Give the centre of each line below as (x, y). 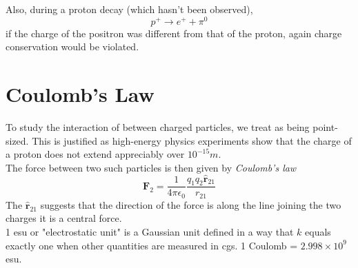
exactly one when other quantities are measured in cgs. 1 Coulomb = (152, 245)
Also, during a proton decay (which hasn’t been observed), (129, 9)
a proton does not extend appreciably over (95, 154)
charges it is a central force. (64, 218)
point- (325, 126)
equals (318, 232)
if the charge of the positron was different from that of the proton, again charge (174, 33)
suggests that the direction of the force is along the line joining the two (191, 204)
